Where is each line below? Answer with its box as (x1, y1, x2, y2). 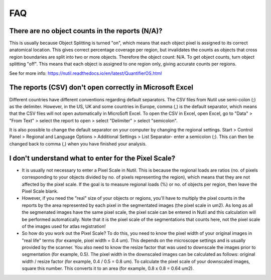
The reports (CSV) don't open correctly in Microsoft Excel (9, 83, 193, 92)
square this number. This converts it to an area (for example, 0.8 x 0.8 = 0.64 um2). (22, 265, 194, 271)
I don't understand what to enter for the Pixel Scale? (9, 154, 176, 163)
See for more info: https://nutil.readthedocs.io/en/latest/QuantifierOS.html (9, 70, 162, 76)
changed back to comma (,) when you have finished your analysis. (9, 141, 147, 147)
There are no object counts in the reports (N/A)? (9, 27, 163, 35)
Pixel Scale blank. (22, 188, 59, 194)
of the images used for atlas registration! (22, 223, 106, 229)
